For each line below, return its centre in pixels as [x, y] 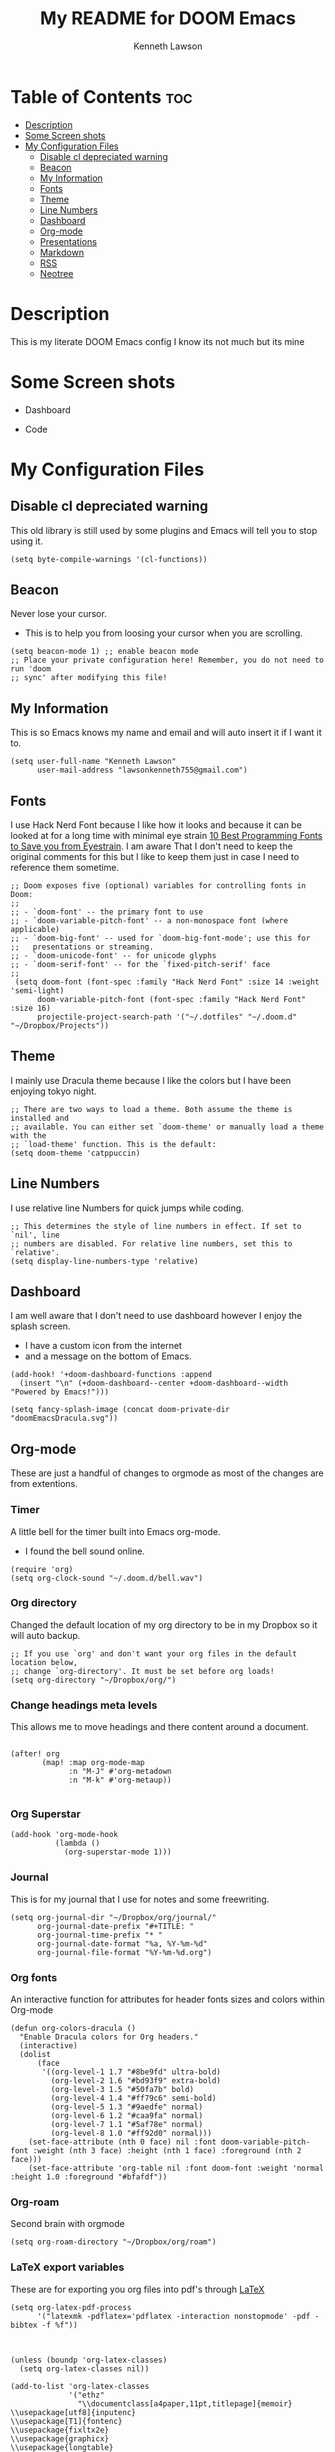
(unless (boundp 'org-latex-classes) [89, 2360]
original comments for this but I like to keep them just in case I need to [155, 856]
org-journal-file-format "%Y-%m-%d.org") [124, 1952]
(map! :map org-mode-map [93, 1763]
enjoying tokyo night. [53, 1091]
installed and [40, 1118]
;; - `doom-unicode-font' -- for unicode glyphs [113, 956]
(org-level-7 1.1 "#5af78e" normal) [126, 2125]
